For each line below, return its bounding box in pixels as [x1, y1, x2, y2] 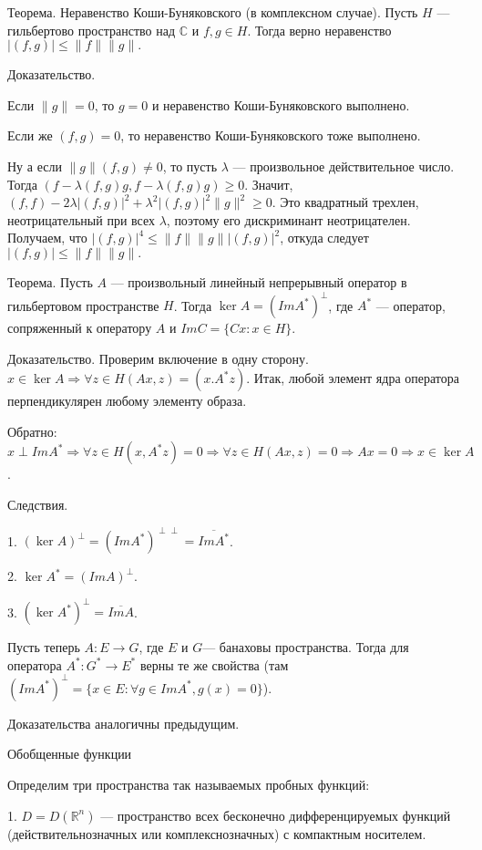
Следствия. [7, 495, 68, 513]
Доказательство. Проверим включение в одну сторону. [7, 348, 309, 368]
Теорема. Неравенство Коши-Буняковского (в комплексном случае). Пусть [7, 3, 418, 21]
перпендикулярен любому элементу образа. [7, 391, 247, 410]
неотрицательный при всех [7, 210, 155, 229]
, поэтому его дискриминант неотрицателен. [166, 210, 411, 229]
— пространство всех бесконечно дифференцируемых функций [100, 805, 451, 824]
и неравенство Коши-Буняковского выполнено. [151, 95, 410, 114]
